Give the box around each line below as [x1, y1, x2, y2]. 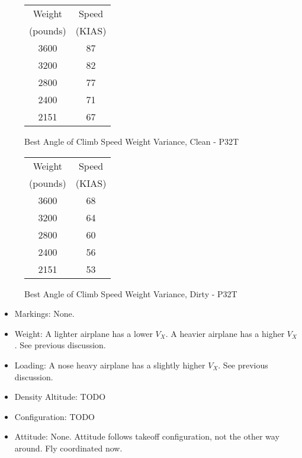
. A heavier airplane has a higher [165, 327, 285, 339]
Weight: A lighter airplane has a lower [14, 327, 153, 339]
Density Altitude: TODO [14, 390, 106, 403]
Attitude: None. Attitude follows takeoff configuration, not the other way [14, 430, 279, 443]
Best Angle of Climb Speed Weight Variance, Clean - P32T [24, 135, 239, 147]
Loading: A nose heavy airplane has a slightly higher [14, 358, 205, 371]
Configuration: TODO [14, 410, 95, 422]
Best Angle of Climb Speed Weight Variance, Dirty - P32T [24, 287, 237, 300]
